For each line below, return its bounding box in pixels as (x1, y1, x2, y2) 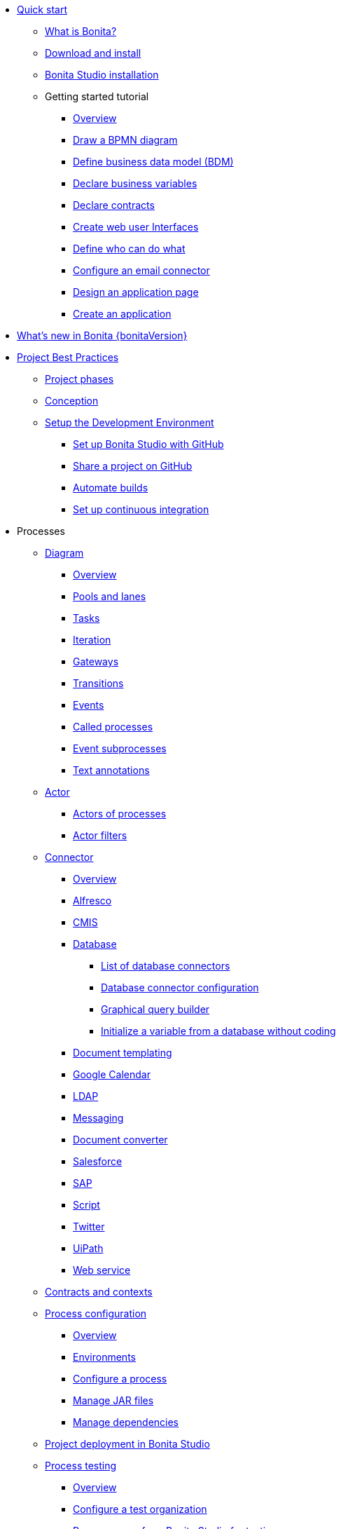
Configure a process (73, 1373, 167, 1385)
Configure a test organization (73, 1503, 207, 1515)
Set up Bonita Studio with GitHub (73, 438, 224, 450)
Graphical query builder (101, 1003, 210, 1015)
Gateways (73, 655, 119, 667)
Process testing (45, 1460, 117, 1472)
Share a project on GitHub (73, 460, 193, 472)
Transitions (73, 677, 124, 689)
